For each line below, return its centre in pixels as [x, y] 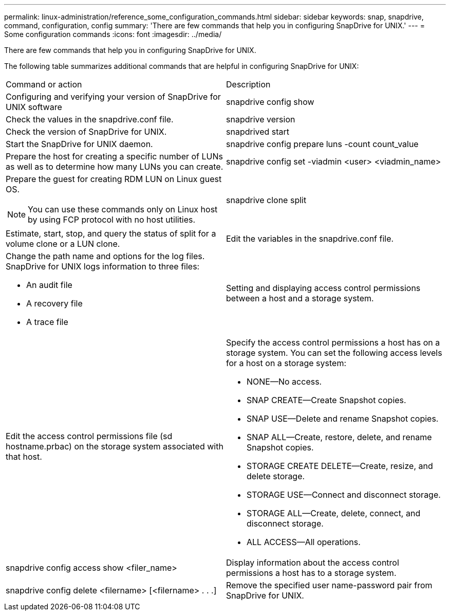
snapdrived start [258, 132]
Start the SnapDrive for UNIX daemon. [79, 144]
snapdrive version [261, 119]
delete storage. [276, 476]
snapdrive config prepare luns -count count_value [322, 144]
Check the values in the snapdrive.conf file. [90, 119]
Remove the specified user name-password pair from [329, 585]
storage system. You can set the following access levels [334, 353]
